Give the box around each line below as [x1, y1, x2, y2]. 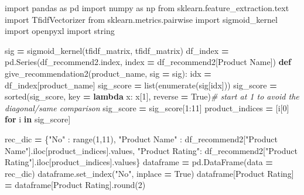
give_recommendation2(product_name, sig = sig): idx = [5, 67, 211, 79]
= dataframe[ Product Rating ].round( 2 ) [5, 179, 146, 191]
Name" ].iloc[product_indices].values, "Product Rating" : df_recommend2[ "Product [5, 144, 298, 156]
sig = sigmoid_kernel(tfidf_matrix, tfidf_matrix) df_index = [5, 44, 229, 56]
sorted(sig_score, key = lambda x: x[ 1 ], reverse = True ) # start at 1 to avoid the [5, 90, 299, 102]
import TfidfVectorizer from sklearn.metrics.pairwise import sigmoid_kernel [5, 13, 278, 25]
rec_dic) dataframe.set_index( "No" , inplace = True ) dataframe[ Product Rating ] [5, 167, 294, 179]
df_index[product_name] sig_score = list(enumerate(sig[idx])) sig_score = [5, 78, 277, 91]
